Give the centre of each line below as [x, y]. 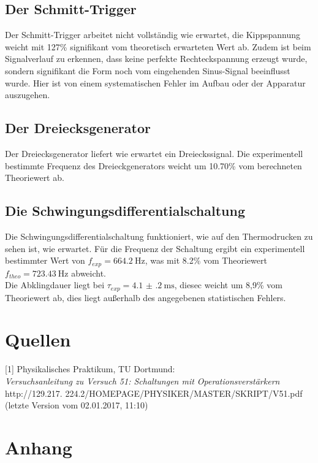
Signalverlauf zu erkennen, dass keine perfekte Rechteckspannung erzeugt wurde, [156, 59]
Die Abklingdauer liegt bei [55, 285]
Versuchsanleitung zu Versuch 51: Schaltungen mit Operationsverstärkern [142, 381]
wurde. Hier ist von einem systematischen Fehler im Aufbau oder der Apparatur [155, 82]
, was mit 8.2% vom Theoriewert [206, 260]
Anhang [39, 447]
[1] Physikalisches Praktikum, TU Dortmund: [90, 369]
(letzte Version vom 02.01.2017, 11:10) [77, 405]
